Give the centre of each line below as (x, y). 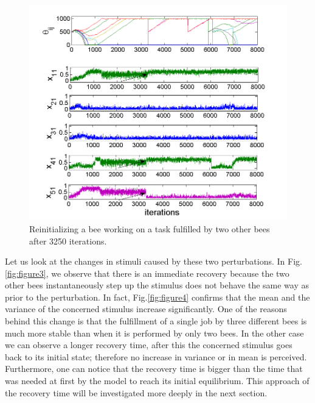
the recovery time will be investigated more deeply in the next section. (136, 392)
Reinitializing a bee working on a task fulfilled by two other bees (150, 228)
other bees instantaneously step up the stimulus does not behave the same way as (157, 285)
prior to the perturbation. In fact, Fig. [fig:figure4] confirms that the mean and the (157, 297)
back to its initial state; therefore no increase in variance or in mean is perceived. (156, 356)
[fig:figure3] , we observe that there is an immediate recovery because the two (147, 273)
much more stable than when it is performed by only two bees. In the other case (154, 333)
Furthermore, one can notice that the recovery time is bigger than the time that (154, 369)
